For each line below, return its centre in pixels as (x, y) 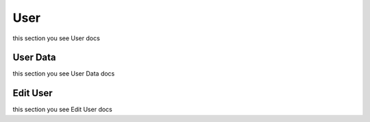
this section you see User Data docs (64, 74)
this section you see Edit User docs (62, 110)
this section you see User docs (57, 38)
